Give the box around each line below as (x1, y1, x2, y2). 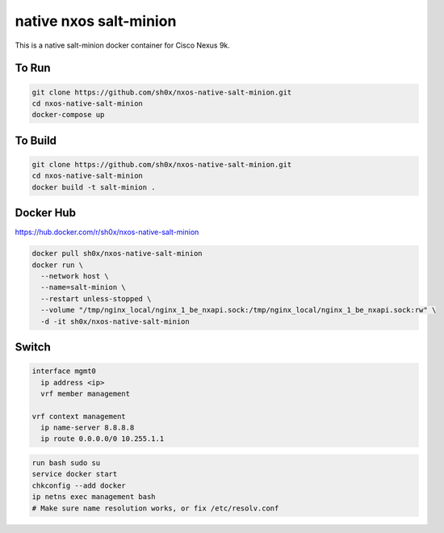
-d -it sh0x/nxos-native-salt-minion (40, 317, 190, 326)
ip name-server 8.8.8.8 (40, 423, 135, 432)
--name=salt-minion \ (40, 283, 127, 292)
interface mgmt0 (31, 367, 97, 376)
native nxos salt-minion (15, 12, 177, 30)
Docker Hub (15, 206, 77, 220)
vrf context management (31, 412, 127, 421)
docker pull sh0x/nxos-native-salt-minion (31, 249, 203, 258)
